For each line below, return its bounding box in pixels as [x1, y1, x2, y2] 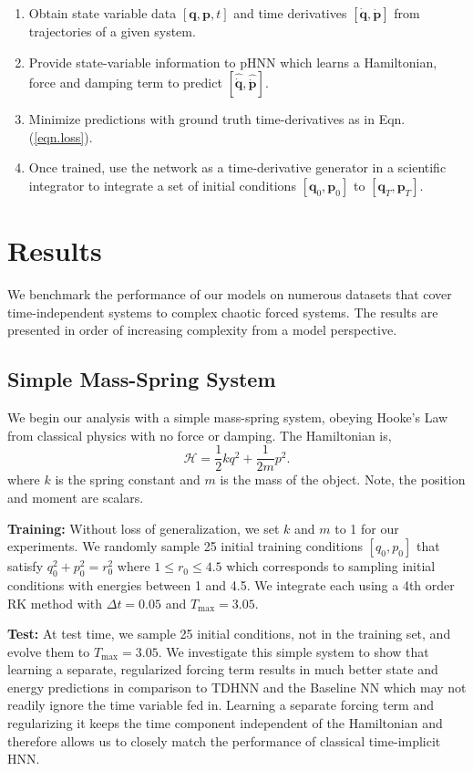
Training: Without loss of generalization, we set [7, 518, 280, 537]
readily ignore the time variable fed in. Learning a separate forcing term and [7, 695, 435, 714]
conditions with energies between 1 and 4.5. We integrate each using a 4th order [7, 575, 455, 594]
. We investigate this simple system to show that [158, 641, 429, 661]
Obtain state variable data [28, 4, 177, 22]
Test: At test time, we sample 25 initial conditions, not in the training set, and [7, 624, 451, 643]
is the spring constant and [55, 470, 201, 489]
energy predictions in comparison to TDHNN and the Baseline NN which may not [7, 677, 467, 696]
